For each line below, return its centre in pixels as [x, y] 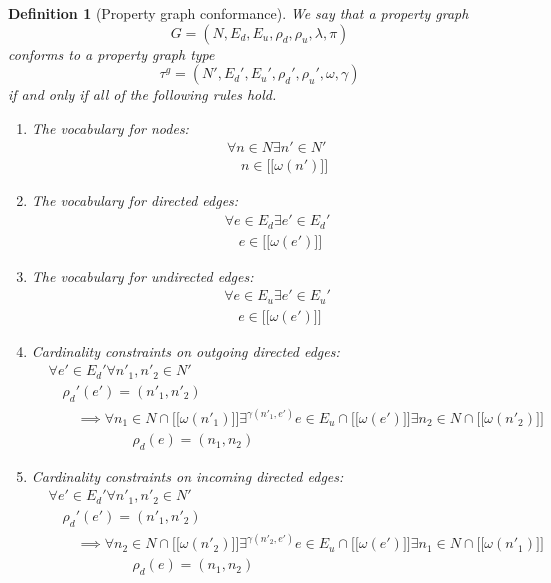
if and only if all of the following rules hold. [142, 94]
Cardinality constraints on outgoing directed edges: [185, 350]
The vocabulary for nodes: [110, 127]
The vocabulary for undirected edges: [142, 275]
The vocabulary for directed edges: [135, 200]
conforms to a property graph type [111, 53]
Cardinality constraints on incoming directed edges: [187, 475]
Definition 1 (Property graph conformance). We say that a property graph [238, 13]
